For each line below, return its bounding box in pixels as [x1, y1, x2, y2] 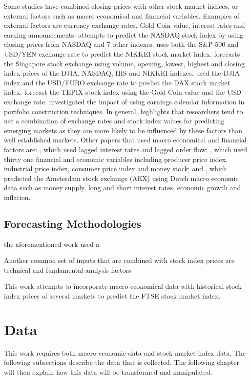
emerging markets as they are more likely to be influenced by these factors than [4, 125, 243, 135]
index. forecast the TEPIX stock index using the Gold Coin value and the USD [4, 87, 241, 97]
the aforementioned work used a [4, 239, 100, 249]
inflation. [4, 192, 31, 202]
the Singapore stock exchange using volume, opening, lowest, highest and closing [4, 58, 245, 68]
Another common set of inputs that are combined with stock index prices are [4, 255, 235, 265]
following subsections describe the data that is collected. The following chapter [4, 357, 239, 367]
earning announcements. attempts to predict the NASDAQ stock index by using [4, 29, 244, 40]
